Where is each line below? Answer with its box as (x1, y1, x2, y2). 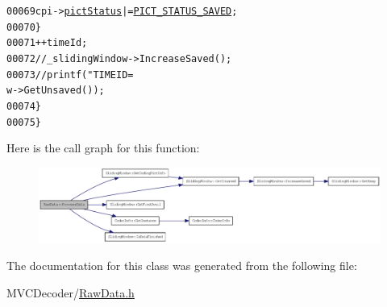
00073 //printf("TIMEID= (6, 68, 134, 81)
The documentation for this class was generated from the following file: (6, 257, 357, 274)
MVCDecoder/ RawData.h (6, 284, 135, 301)
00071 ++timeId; (6, 37, 88, 49)
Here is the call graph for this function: (6, 139, 200, 156)
